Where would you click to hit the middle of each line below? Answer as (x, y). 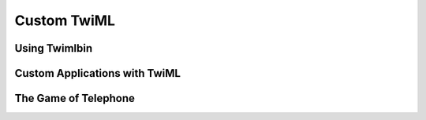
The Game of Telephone (75, 98)
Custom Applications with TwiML (98, 73)
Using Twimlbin (54, 48)
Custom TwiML (65, 20)
